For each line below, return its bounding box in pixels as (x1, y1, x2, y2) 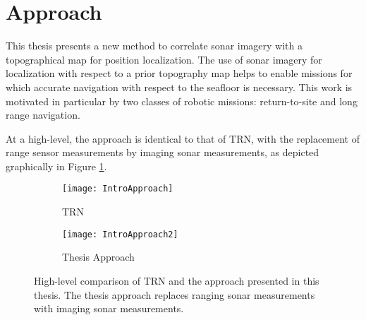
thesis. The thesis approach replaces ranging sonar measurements (34, 287, 315, 302)
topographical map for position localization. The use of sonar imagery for (6, 52, 322, 66)
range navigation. (6, 107, 80, 122)
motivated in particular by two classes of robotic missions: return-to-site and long (6, 93, 358, 108)
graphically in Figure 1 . (6, 158, 107, 173)
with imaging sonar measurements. (34, 301, 184, 316)
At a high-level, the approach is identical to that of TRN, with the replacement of (6, 131, 360, 146)
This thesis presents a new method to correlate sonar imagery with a (6, 38, 303, 53)
